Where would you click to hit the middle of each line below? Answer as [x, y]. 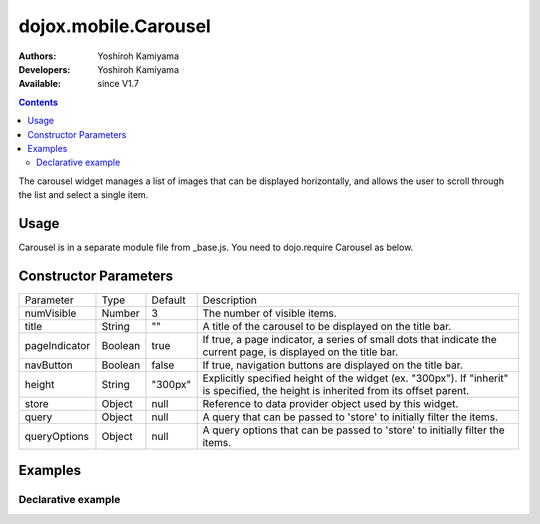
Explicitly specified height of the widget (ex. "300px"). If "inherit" [355, 378]
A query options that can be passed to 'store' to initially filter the [353, 430]
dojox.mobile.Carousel [115, 26]
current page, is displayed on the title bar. [300, 352]
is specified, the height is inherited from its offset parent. [336, 390]
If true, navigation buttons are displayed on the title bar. [333, 365]
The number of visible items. [269, 313]
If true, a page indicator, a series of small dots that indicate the [349, 339]
